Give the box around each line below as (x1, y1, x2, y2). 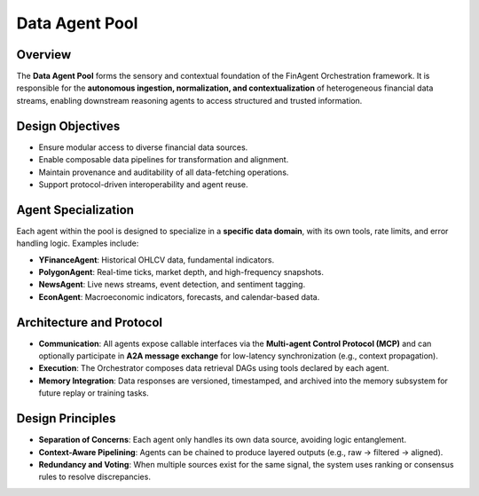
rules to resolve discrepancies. (38, 471, 151, 483)
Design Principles (16, 411, 116, 426)
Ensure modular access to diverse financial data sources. (38, 142, 248, 153)
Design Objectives (16, 118, 121, 133)
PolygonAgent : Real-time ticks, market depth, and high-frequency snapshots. (38, 267, 324, 277)
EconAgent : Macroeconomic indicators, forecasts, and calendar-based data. (38, 291, 320, 302)
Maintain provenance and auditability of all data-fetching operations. (38, 167, 289, 177)
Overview (16, 47, 72, 62)
